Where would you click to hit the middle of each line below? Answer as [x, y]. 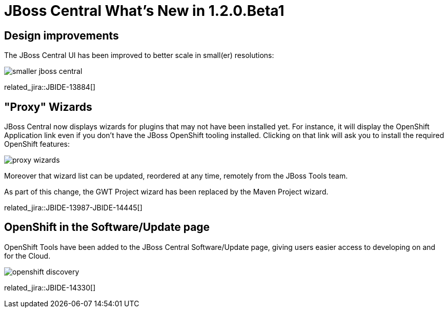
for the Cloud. [27, 256]
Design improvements [62, 35]
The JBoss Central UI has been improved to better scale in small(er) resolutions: [139, 55]
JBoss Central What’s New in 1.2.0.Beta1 [144, 11]
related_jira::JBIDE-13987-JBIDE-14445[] [73, 208]
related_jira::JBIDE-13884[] [50, 87]
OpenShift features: [37, 144]
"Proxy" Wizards [48, 107]
